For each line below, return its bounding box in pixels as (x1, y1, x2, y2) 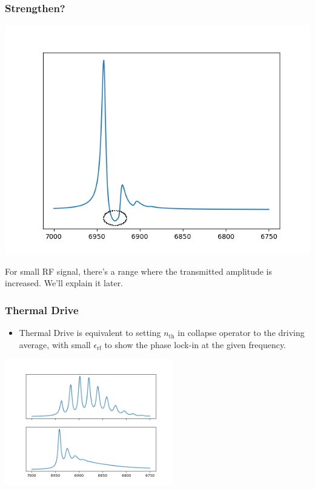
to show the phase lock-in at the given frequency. (104, 338, 287, 351)
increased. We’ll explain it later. (5, 277, 124, 289)
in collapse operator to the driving (177, 326, 305, 339)
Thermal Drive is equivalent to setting (19, 326, 161, 339)
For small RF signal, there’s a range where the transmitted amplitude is (5, 264, 272, 277)
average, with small (19, 338, 91, 351)
